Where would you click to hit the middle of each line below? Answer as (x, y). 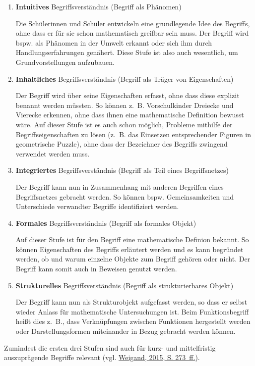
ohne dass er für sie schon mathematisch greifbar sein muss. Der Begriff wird (132, 33)
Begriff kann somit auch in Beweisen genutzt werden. (96, 269)
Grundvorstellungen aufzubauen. (65, 62)
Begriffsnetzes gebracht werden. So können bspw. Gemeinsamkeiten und (125, 196)
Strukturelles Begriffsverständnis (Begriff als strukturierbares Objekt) (125, 285)
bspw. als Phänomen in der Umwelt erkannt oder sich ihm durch (114, 42)
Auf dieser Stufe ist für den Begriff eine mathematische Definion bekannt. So (132, 239)
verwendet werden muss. (53, 153)
